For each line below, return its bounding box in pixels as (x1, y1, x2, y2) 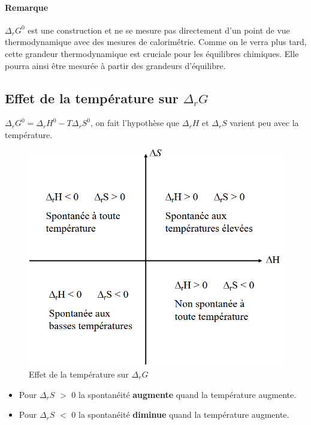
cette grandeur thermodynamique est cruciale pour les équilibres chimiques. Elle (5, 47, 299, 59)
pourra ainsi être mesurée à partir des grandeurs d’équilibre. (5, 59, 226, 71)
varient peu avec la (230, 116, 299, 129)
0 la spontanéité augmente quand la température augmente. (71, 388, 297, 400)
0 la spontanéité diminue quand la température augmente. (71, 408, 289, 421)
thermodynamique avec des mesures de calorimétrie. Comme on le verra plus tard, (5, 35, 307, 48)
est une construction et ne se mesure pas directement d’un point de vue (28, 23, 290, 36)
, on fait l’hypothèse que (90, 116, 180, 129)
